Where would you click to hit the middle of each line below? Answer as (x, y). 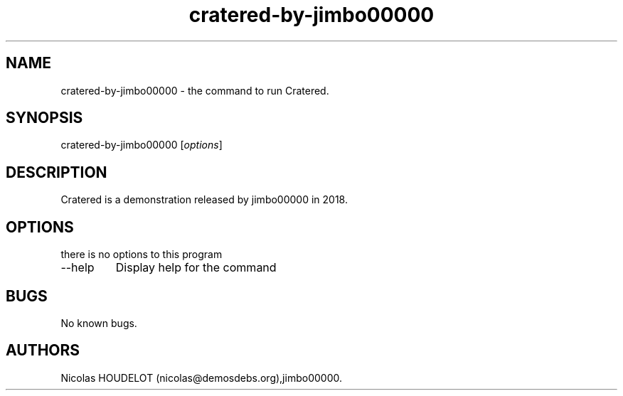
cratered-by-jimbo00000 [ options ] (142, 145)
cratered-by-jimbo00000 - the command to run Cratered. (195, 90)
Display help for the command (196, 268)
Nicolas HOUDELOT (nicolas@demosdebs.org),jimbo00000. (201, 378)
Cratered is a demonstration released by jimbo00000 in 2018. (204, 200)
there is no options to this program (142, 255)
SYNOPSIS (44, 118)
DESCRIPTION (57, 172)
